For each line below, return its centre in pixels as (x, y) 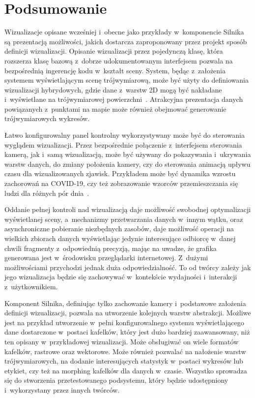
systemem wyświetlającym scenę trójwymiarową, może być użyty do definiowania (127, 80)
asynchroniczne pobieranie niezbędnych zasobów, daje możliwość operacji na (119, 229)
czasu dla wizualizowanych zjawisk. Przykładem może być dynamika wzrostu (120, 173)
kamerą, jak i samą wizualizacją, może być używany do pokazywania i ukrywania (128, 154)
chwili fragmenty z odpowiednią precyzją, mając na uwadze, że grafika (111, 248)
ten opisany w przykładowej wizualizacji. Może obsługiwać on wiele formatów (122, 341)
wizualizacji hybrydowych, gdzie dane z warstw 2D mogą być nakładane (113, 89)
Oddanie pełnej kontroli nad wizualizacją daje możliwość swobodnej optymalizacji (128, 209)
